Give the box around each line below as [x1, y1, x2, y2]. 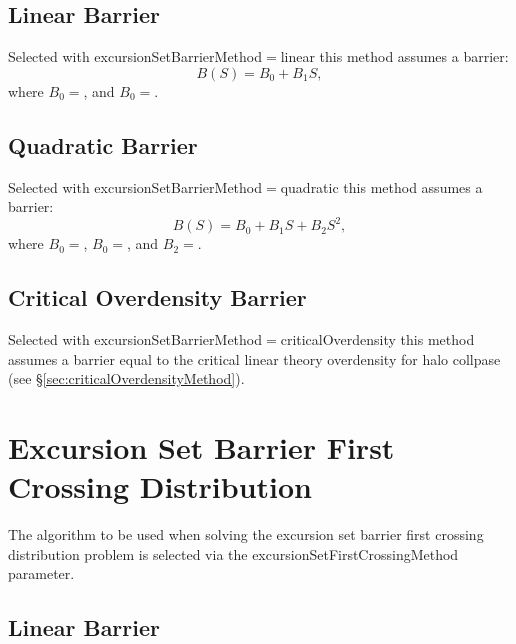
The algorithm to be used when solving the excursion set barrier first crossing [8, 524, 484, 545]
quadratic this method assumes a [280, 176, 483, 197]
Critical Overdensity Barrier [8, 282, 307, 313]
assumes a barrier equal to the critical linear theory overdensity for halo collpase [8, 348, 501, 369]
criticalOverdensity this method [280, 329, 475, 350]
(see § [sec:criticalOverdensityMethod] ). [8, 368, 245, 389]
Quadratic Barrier [8, 129, 198, 160]
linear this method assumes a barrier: [280, 46, 509, 67]
